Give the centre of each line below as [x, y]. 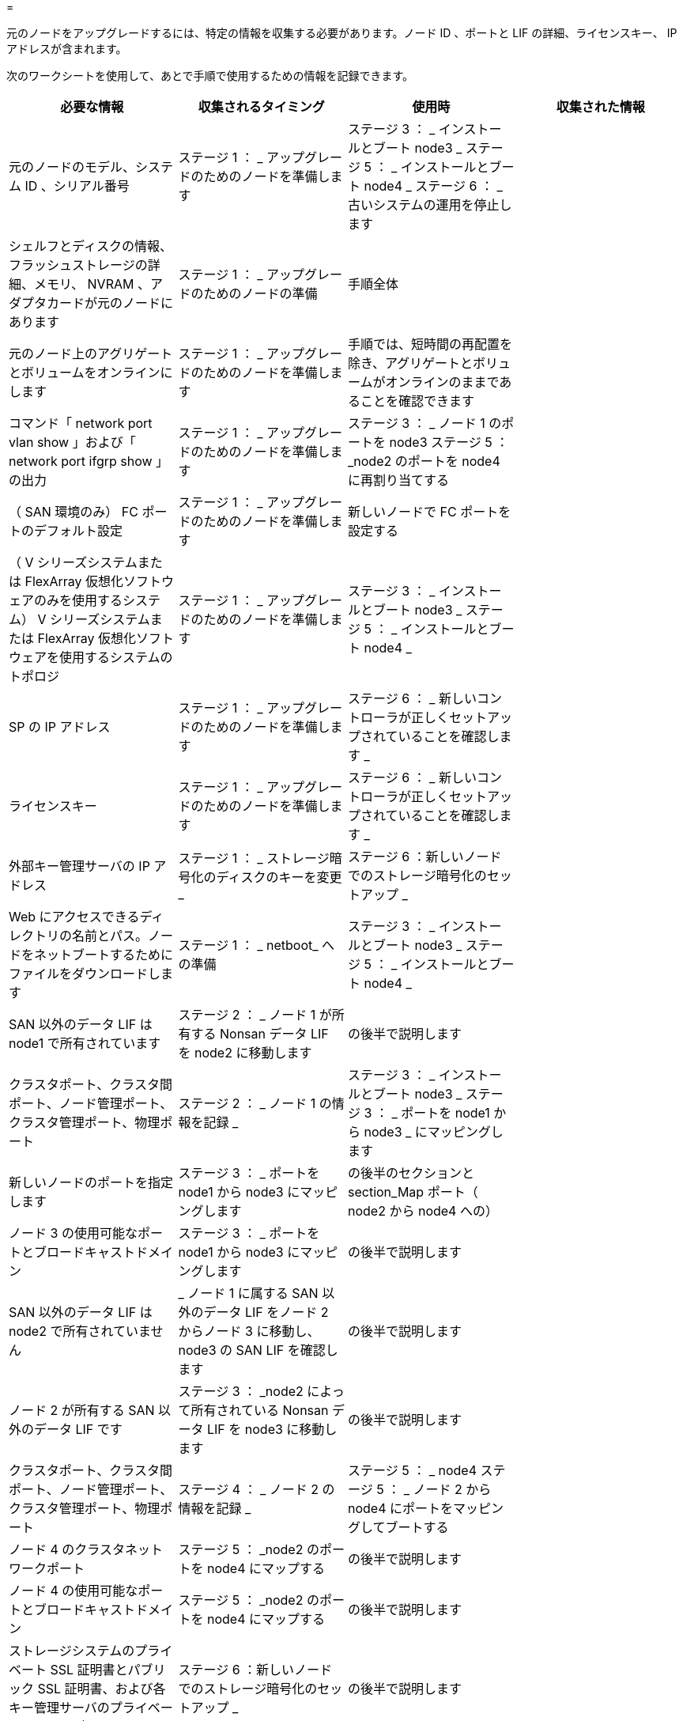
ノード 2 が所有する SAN [82, 1410]
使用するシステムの [116, 657]
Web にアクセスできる [74, 917]
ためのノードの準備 [260, 293]
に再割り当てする [399, 480]
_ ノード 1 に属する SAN [248, 1293]
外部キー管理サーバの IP [79, 866]
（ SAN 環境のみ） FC [74, 512]
